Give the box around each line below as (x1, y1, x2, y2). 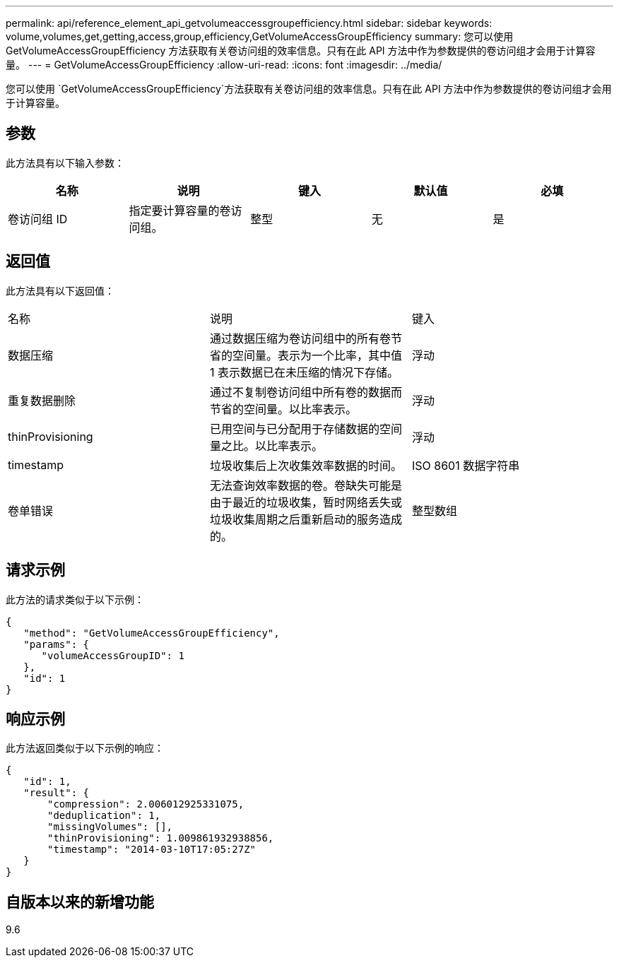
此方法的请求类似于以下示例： (6, 593, 144, 605)
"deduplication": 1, (47, 810, 161, 822)
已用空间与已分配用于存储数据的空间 (209, 421, 402, 436)
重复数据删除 (8, 393, 76, 408)
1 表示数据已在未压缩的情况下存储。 (209, 365, 399, 379)
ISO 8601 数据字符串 (411, 458, 520, 473)
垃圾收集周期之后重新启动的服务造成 (209, 512, 402, 526)
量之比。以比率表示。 (209, 438, 323, 453)
